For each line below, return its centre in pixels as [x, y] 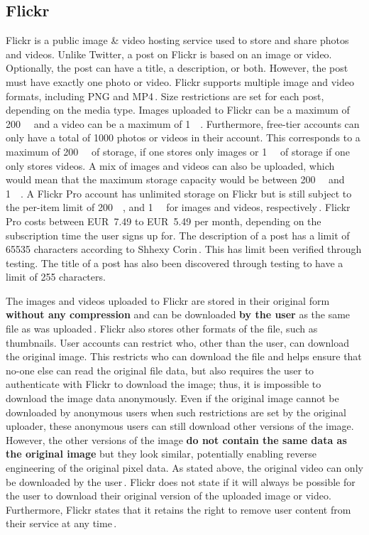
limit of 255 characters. [56, 277]
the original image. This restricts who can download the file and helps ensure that [184, 356]
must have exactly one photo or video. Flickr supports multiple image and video [180, 81]
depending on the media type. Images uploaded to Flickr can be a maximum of [178, 110]
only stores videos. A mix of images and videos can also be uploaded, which [170, 165]
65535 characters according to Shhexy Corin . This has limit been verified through [184, 249]
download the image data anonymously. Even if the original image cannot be [172, 398]
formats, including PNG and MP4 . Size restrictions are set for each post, [165, 96]
